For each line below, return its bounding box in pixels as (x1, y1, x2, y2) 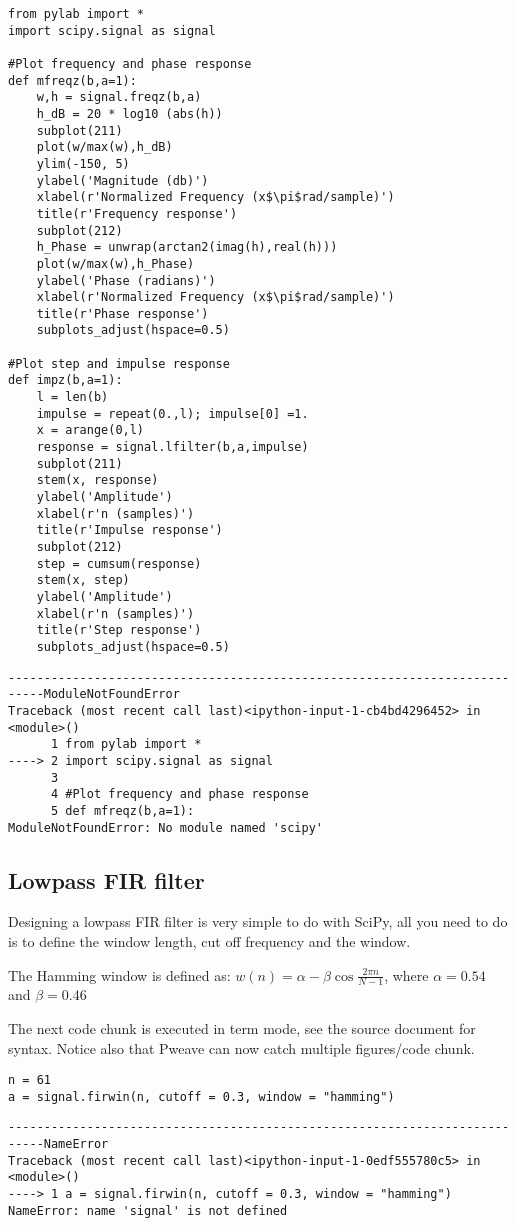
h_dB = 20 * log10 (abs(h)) (36, 106, 223, 121)
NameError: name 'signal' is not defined (8, 1203, 288, 1218)
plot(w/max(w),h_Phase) (36, 256, 195, 271)
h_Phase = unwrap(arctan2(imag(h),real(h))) (36, 240, 338, 255)
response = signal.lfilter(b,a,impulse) (36, 440, 309, 455)
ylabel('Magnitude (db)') (36, 173, 209, 188)
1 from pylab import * (50, 737, 202, 752)
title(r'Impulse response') (36, 523, 223, 538)
